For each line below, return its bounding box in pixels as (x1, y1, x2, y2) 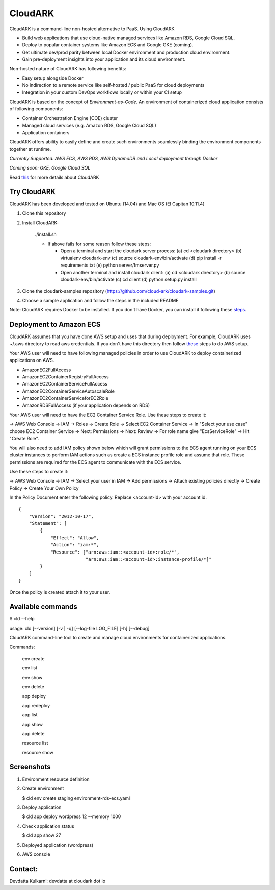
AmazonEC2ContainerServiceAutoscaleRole (22, 388, 115, 394)
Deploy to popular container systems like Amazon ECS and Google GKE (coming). (22, 42, 194, 48)
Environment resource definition (22, 776, 90, 782)
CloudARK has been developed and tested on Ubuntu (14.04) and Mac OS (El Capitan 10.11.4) (9, 201, 205, 207)
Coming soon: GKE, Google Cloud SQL (9, 165, 91, 171)
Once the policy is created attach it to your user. (9, 589, 111, 595)
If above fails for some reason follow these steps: (47, 240, 151, 247)
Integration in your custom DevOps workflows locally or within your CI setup (22, 89, 182, 95)
